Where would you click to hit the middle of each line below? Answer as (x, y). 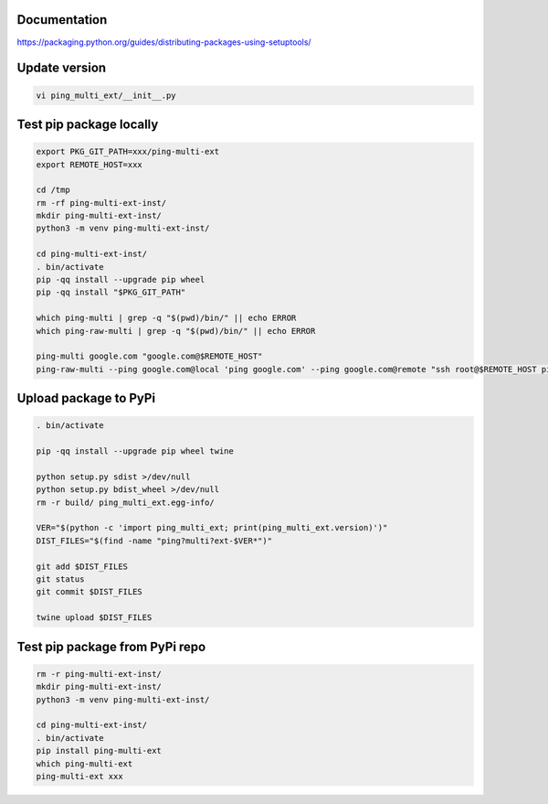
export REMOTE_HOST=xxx (90, 164)
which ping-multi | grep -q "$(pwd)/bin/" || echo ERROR (166, 318)
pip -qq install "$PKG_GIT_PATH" (111, 292)
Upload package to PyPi (86, 398)
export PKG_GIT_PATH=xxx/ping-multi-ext (127, 152)
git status (60, 579)
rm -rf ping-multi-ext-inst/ (101, 203)
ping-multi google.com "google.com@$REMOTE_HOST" (149, 356)
